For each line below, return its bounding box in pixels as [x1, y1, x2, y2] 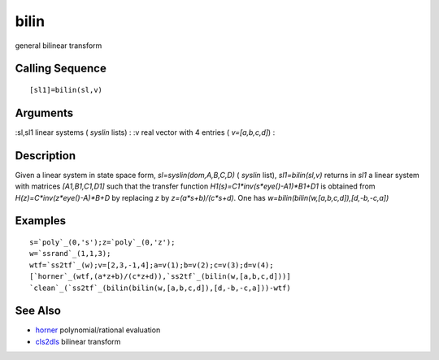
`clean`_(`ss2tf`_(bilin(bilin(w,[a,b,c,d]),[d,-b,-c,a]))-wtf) [29, 283, 292, 293]
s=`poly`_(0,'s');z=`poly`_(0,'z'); [29, 237, 176, 247]
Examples [15, 214, 67, 228]
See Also [15, 304, 61, 318]
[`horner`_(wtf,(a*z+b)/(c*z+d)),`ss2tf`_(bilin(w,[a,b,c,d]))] [29, 272, 292, 281]
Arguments [15, 106, 74, 119]
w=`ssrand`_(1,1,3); [29, 249, 111, 258]
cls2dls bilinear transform [35, 336, 121, 346]
